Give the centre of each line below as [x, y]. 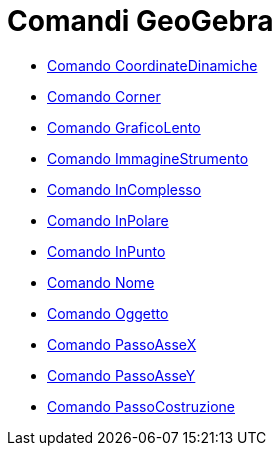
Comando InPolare [108, 220]
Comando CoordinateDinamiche [152, 65]
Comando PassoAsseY [121, 375]
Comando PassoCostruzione [141, 406]
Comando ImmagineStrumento [148, 158]
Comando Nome [101, 282]
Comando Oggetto [108, 313]
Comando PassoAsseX [122, 344]
